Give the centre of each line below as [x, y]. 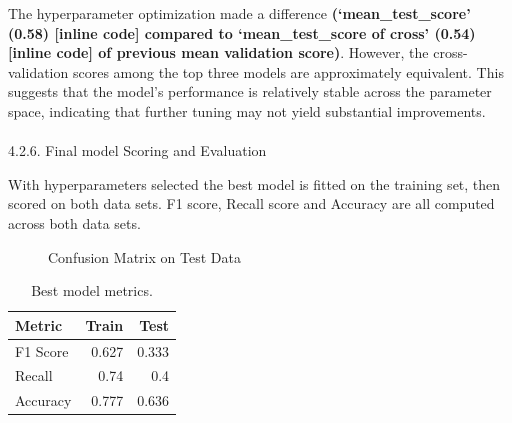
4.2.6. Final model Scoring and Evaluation [137, 150]
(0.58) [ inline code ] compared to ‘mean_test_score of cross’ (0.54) [242, 32]
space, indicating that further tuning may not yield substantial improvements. [247, 110]
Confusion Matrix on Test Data [144, 256]
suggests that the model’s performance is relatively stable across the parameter [250, 91]
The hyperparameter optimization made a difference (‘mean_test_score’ [239, 13]
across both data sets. [74, 222]
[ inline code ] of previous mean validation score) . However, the [218, 52]
